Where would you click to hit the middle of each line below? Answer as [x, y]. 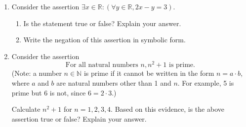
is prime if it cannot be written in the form [149, 73]
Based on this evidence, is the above [169, 109]
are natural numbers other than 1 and [114, 83]
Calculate [26, 109]
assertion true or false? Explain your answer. [79, 118]
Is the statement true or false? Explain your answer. [102, 23]
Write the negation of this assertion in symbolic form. [104, 40]
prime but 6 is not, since [49, 92]
